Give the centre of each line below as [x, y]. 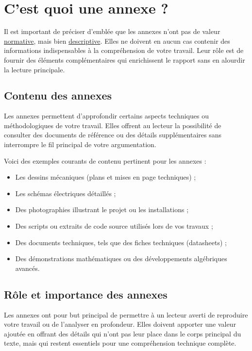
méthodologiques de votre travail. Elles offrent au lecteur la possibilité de [113, 125]
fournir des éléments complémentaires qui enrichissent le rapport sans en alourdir [125, 59]
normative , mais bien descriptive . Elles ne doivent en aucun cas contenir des [117, 41]
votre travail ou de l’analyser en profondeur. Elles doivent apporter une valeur [120, 324]
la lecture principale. [34, 69]
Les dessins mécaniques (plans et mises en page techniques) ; [106, 177]
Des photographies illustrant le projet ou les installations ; [102, 209]
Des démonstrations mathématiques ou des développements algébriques [121, 259]
